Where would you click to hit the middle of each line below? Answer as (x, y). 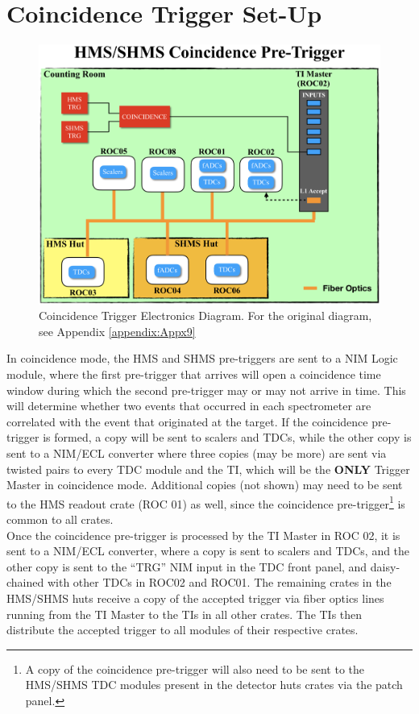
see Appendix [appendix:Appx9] (117, 331)
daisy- (385, 566)
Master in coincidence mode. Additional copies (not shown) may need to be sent (205, 485)
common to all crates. (60, 519)
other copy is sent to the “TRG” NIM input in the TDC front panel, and (187, 566)
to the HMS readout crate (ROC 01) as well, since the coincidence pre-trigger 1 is (206, 502)
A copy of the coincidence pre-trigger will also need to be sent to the (195, 668)
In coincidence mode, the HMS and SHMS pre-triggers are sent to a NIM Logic (202, 358)
